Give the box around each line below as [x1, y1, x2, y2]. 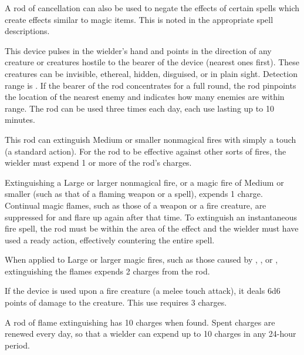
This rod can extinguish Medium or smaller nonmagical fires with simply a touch [5, 133, 296, 145]
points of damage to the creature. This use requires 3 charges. [5, 296, 227, 309]
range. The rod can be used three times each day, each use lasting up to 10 [5, 102, 274, 114]
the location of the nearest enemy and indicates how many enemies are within [5, 91, 285, 103]
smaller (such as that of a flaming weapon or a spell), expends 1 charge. [5, 187, 263, 200]
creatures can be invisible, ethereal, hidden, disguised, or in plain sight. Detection [5, 67, 298, 79]
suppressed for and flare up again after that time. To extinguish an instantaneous [5, 210, 298, 223]
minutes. [5, 113, 35, 126]
